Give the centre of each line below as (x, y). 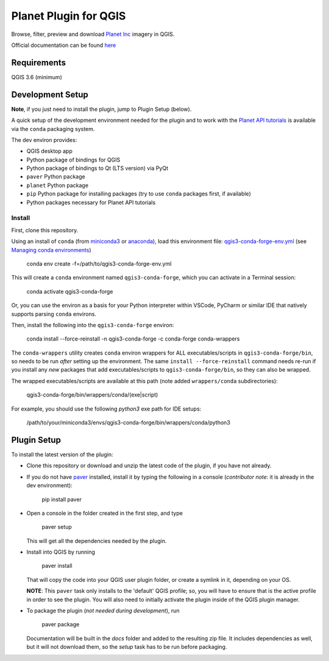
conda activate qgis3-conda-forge (70, 291)
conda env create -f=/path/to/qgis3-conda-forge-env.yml (99, 263)
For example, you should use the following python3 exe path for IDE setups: (106, 409)
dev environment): (49, 486)
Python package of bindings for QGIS (73, 160)
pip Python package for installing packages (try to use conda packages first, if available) (139, 194)
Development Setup (50, 94)
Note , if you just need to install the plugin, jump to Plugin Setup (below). (101, 109)
